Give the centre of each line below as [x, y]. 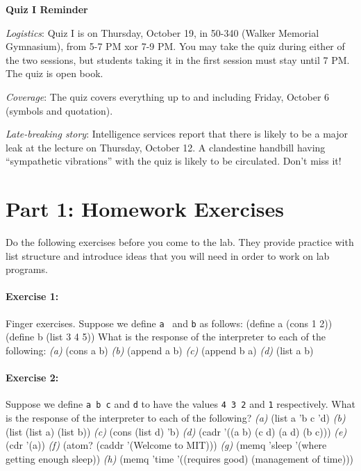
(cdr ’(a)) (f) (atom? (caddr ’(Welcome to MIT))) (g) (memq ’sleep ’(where [166, 445]
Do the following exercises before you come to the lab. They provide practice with [180, 242]
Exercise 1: [32, 296]
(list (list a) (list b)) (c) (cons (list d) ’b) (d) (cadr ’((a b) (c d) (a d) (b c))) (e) [176, 431]
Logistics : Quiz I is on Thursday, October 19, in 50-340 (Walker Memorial [162, 32]
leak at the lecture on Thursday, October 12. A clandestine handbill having [166, 147]
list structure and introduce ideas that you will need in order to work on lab [168, 255]
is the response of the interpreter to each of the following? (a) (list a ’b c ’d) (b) [176, 417]
